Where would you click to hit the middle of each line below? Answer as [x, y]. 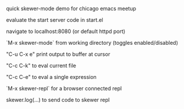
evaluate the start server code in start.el [55, 20]
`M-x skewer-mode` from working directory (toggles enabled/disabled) [92, 43]
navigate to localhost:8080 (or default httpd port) [66, 31]
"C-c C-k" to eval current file [41, 65]
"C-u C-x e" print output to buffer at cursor [58, 54]
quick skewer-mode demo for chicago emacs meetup [71, 9]
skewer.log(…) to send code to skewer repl [58, 100]
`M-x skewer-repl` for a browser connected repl [64, 88]
